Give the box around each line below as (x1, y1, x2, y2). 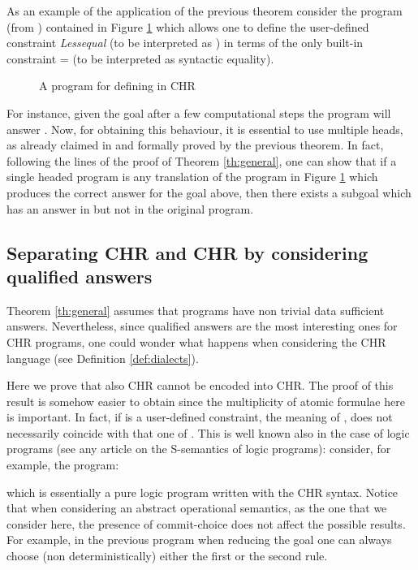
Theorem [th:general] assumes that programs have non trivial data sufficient (6, 301, 385, 318)
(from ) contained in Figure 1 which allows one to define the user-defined (6, 18, 369, 35)
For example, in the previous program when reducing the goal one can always (6, 531, 392, 548)
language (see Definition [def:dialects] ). (6, 349, 199, 366)
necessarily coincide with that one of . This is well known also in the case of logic (6, 424, 410, 441)
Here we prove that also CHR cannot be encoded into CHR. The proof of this (6, 377, 394, 394)
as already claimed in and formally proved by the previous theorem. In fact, (6, 136, 384, 153)
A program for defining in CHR (39, 77, 196, 94)
